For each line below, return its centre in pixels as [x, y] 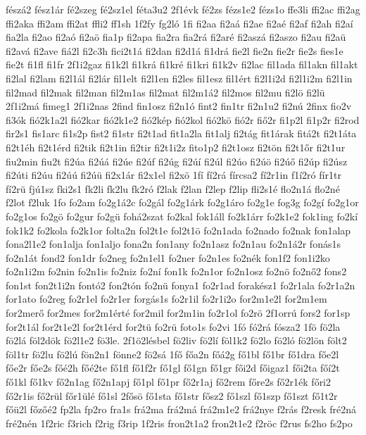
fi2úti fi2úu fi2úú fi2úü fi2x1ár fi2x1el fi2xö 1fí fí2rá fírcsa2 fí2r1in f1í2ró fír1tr [173, 175]
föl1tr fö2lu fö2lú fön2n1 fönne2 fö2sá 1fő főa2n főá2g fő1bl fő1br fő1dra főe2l [172, 354]
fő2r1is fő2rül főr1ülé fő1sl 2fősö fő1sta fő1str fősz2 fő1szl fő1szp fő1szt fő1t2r [172, 395]
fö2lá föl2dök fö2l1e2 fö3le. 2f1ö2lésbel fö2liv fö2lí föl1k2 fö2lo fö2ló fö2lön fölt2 [176, 340]
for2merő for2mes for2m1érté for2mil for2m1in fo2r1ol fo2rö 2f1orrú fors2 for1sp [178, 313]
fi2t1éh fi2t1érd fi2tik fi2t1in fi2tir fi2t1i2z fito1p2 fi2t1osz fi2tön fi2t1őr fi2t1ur [176, 147]
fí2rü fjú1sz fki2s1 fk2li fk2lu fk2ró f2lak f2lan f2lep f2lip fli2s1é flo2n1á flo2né [173, 188]
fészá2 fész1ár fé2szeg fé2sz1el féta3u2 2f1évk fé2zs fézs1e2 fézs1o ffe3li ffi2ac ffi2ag [183, 9]
